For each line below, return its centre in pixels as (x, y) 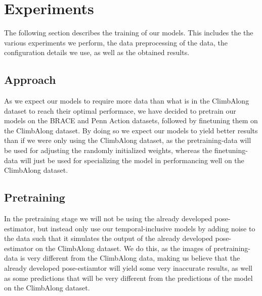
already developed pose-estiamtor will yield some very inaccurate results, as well (128, 268)
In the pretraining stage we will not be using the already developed (108, 218)
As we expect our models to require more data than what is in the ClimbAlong (127, 101)
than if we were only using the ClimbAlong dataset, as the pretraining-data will (128, 140)
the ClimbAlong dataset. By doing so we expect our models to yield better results (131, 130)
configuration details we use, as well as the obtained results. (97, 52)
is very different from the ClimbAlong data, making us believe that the (130, 258)
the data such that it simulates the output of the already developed (108, 238)
